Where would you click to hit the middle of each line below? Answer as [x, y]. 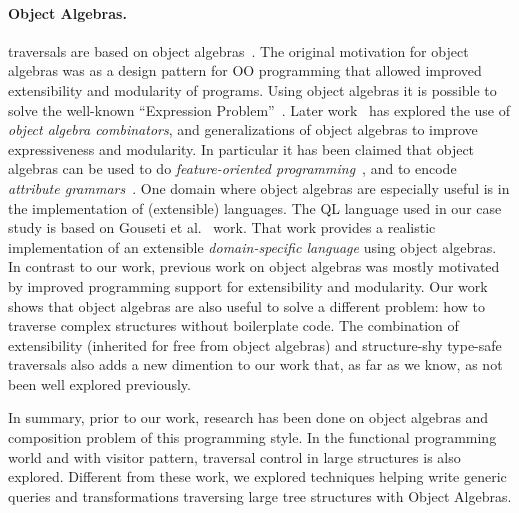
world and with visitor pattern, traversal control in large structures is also [234, 456]
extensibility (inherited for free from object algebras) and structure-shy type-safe [255, 344]
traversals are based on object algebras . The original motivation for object [238, 50]
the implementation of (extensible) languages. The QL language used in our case [255, 207]
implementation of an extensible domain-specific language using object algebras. [252, 246]
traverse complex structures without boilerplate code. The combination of [233, 325]
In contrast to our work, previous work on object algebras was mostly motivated [254, 266]
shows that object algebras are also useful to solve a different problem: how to [246, 305]
